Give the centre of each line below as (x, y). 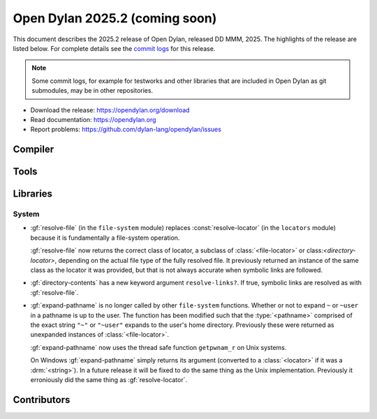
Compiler (34, 150)
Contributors (42, 400)
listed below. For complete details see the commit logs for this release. (114, 48)
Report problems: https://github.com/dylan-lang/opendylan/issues (126, 130)
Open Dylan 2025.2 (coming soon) (115, 18)
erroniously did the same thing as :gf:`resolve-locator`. (109, 379)
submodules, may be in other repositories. (93, 91)
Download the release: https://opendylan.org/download (110, 110)
